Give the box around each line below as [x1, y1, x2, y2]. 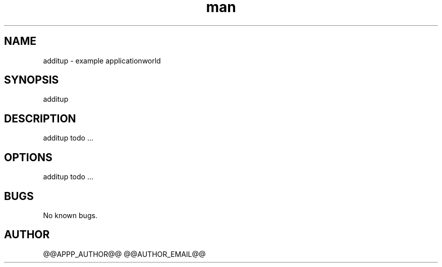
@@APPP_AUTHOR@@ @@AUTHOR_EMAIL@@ [43, 249, 206, 258]
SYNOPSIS [4, 74, 59, 87]
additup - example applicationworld [43, 56, 161, 65]
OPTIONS [4, 151, 52, 164]
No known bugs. [43, 211, 97, 220]
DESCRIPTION [4, 112, 76, 125]
